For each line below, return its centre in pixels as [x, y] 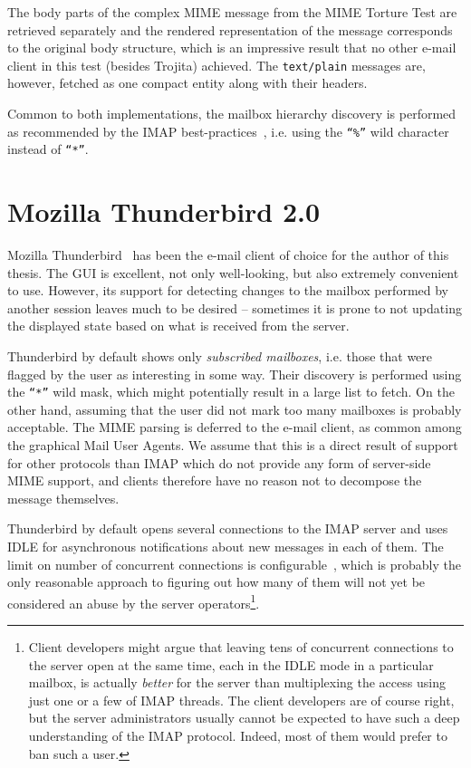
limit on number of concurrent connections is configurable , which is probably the [234, 564]
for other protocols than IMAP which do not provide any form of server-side [219, 462]
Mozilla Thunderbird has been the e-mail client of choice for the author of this [228, 255]
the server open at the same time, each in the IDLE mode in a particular [231, 664]
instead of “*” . [48, 149]
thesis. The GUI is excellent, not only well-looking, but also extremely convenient [233, 272]
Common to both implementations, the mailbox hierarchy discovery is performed [232, 114]
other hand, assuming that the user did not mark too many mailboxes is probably [235, 409]
